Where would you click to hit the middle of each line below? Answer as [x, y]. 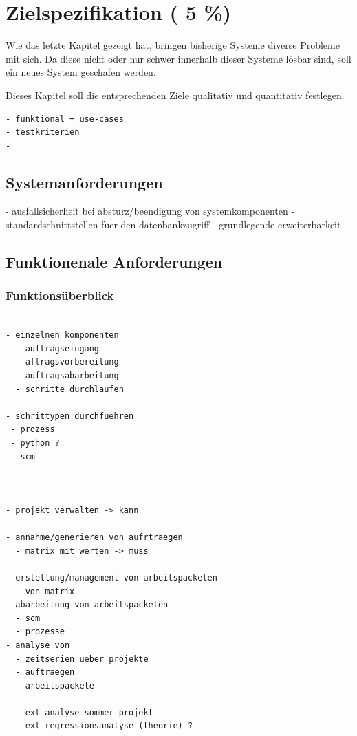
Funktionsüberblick [60, 295]
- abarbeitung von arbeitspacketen [87, 605]
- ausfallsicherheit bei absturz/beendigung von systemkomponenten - [150, 211]
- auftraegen [45, 672]
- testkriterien [43, 132]
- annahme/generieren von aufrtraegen [94, 538]
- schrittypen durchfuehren [70, 416]
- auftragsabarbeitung [67, 376]
